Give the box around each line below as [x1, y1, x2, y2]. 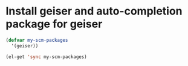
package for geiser [5, 17, 103, 31]
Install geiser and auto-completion [5, 4, 183, 18]
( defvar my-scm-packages [5, 37, 68, 43]
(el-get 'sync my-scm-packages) [5, 53, 87, 60]
